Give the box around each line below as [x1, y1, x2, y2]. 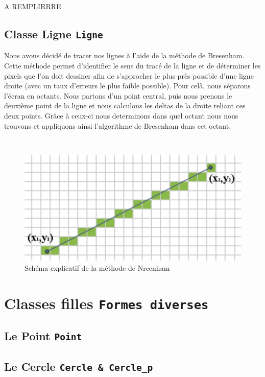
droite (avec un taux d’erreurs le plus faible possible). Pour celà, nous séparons [4, 80, 251, 91]
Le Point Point [4, 328, 82, 344]
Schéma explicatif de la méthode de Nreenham [25, 262, 170, 273]
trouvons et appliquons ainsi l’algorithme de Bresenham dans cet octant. [4, 120, 231, 131]
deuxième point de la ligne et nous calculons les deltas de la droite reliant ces [4, 100, 246, 111]
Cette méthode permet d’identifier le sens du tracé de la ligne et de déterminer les [4, 60, 261, 70]
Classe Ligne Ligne [4, 26, 103, 41]
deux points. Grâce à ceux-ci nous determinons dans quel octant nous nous [4, 110, 238, 121]
